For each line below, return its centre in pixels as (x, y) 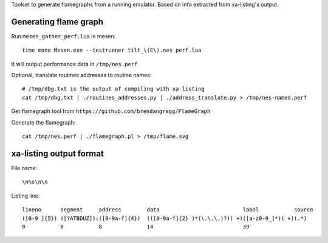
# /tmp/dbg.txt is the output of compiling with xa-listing (113, 89)
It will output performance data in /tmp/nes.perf (74, 64)
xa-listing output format (58, 153)
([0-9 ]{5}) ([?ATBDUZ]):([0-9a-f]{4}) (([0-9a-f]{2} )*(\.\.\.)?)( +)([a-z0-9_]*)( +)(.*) (165, 218)
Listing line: (26, 196)
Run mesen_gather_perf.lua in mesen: (63, 36)
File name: (24, 168)
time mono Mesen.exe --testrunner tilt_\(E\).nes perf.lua (112, 50)
